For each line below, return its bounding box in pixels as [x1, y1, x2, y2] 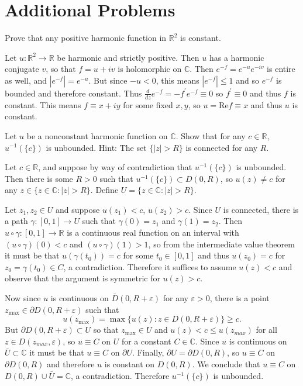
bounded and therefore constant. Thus [5, 87, 142, 99]
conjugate [5, 63, 39, 75]
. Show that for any [175, 129, 246, 142]
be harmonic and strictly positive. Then [57, 51, 199, 63]
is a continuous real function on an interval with [67, 226, 239, 239]
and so [236, 74, 259, 86]
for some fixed [123, 98, 173, 111]
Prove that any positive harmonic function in [5, 32, 167, 44]
